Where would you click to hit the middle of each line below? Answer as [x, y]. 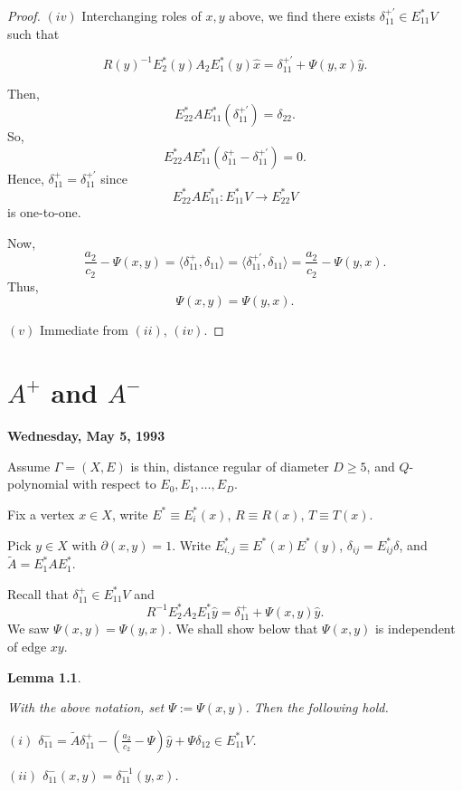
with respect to [114, 484]
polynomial [38, 484]
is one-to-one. [44, 212]
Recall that [38, 593]
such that [33, 33]
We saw [28, 629]
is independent [415, 629]
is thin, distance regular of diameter [230, 466]
